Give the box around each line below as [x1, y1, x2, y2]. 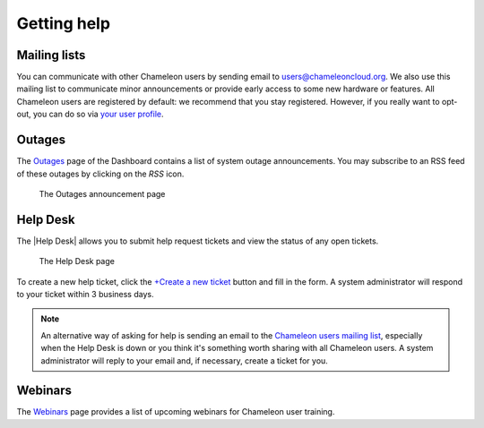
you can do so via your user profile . [32, 108, 165, 120]
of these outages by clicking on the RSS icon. [16, 168, 185, 179]
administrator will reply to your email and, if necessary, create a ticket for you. [40, 355, 329, 366]
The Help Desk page [39, 256, 116, 267]
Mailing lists [16, 47, 86, 63]
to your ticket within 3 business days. [16, 289, 154, 299]
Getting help [16, 13, 111, 33]
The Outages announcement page [39, 188, 166, 199]
